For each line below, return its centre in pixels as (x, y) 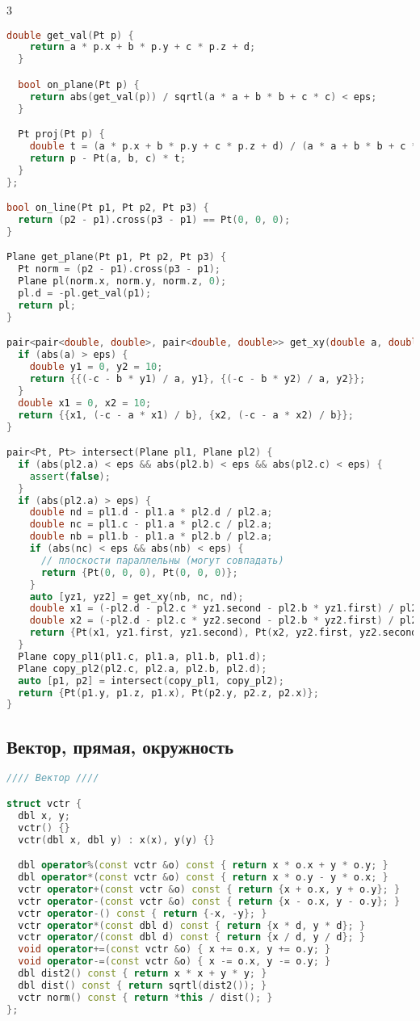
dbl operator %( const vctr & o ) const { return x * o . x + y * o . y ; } (203, 866)
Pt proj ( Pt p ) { (61, 134)
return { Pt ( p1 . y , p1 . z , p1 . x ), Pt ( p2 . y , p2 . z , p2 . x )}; (168, 693)
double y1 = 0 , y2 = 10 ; (96, 367)
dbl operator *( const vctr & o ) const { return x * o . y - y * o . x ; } (203, 878)
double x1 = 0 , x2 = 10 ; (85, 403)
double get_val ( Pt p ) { (70, 35)
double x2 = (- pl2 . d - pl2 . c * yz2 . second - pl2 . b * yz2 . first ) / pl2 (223, 621)
